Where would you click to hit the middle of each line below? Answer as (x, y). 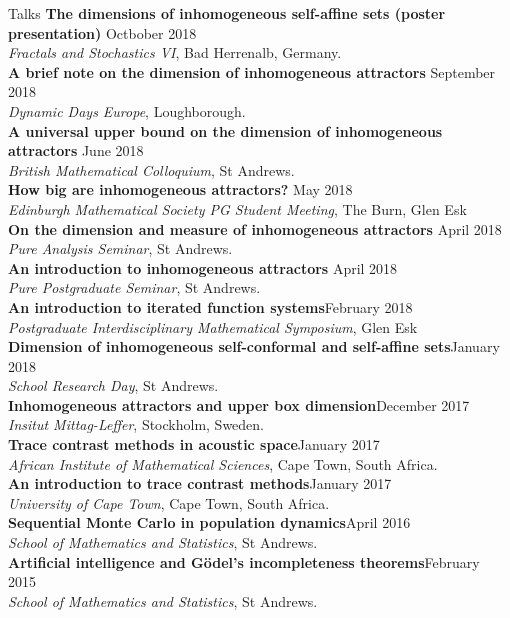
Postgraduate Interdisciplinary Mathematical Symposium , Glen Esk (213, 326)
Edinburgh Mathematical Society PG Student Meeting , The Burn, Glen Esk (237, 208)
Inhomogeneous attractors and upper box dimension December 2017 (239, 404)
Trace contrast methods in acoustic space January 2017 (194, 444)
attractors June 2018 (76, 150)
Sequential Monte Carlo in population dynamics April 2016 (209, 522)
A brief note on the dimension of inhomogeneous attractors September (252, 71)
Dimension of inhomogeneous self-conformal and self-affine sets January (254, 346)
